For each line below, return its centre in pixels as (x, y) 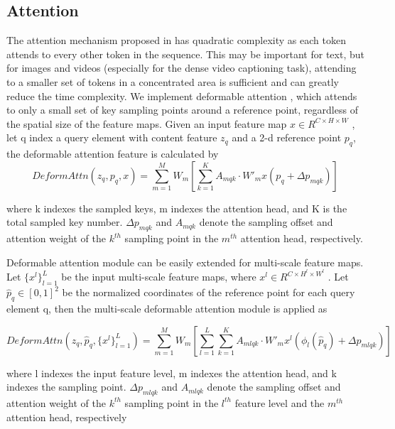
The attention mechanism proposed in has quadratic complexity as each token (176, 40)
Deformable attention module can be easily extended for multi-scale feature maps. (185, 262)
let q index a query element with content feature (112, 137)
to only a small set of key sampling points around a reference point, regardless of (182, 110)
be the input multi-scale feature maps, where (159, 277)
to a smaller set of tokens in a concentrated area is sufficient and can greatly (173, 81)
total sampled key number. (65, 222)
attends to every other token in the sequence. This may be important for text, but (185, 54)
